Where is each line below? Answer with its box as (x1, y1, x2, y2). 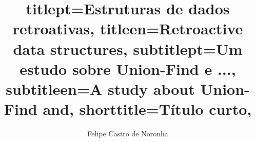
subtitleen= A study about (6, 78, 195, 99)
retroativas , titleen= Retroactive (12, 18, 243, 39)
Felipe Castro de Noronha (87, 128, 168, 139)
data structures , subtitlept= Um (13, 38, 243, 59)
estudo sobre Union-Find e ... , (19, 58, 236, 79)
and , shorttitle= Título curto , (43, 98, 252, 119)
